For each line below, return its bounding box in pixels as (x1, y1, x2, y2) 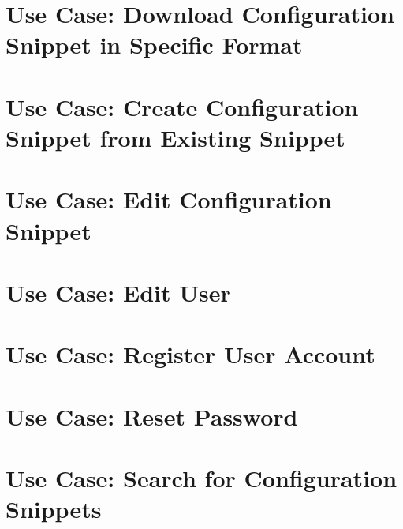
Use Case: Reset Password (6, 400, 298, 432)
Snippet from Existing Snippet (6, 121, 345, 153)
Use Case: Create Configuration (6, 90, 359, 122)
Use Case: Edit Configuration (6, 183, 332, 216)
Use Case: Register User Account (6, 338, 375, 370)
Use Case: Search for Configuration (6, 462, 397, 493)
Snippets (6, 493, 102, 525)
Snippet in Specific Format (6, 28, 303, 61)
